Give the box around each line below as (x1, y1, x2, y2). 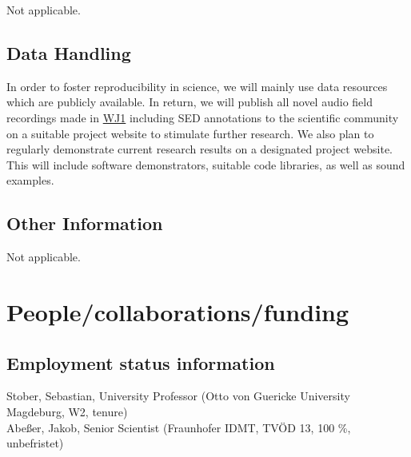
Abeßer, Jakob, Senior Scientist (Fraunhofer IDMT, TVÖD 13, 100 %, (6, 419, 351, 435)
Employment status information (6, 350, 275, 375)
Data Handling (6, 40, 131, 65)
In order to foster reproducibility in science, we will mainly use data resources (6, 77, 388, 94)
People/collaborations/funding (6, 295, 349, 328)
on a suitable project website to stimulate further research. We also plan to (6, 125, 374, 141)
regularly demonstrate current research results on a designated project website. (6, 141, 393, 157)
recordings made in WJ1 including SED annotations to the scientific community (6, 109, 399, 125)
